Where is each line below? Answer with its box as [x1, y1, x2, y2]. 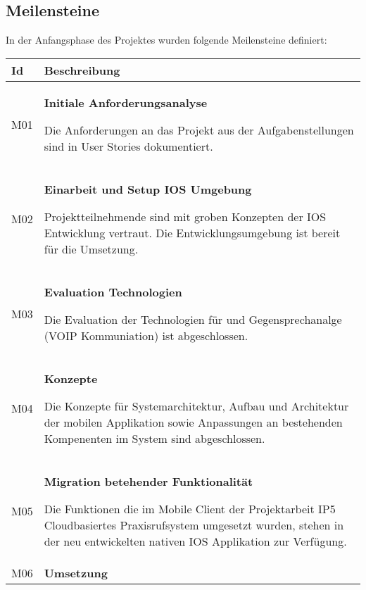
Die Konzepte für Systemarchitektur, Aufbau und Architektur [44, 397, 349, 414]
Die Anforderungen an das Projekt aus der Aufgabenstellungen [44, 121, 354, 138]
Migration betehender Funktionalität [44, 472, 253, 489]
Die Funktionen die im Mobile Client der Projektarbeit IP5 [44, 500, 336, 517]
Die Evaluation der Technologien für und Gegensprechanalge [44, 310, 342, 327]
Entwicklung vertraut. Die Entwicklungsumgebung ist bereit [44, 224, 341, 241]
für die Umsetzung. [44, 240, 139, 257]
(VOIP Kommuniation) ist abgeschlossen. [44, 327, 248, 344]
